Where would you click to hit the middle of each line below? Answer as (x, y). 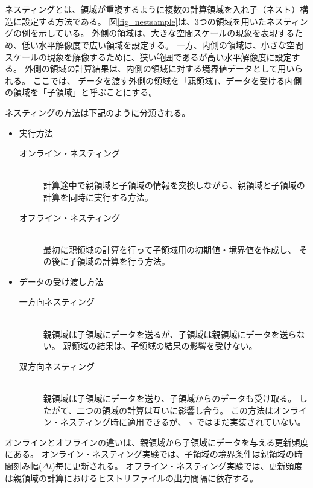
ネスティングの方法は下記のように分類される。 (98, 112)
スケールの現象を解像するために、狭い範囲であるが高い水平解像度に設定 (148, 56)
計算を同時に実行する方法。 (98, 197)
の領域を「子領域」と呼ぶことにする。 (81, 92)
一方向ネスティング (57, 302)
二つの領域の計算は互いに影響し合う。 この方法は (175, 410)
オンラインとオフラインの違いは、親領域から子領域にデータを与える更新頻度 (157, 442)
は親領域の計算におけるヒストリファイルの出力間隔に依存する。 (131, 477)
